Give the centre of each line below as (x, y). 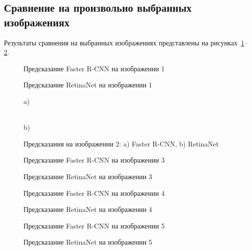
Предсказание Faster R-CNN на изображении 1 (94, 68)
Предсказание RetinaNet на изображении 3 (88, 176)
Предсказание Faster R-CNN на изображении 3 (94, 160)
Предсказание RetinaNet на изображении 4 (88, 209)
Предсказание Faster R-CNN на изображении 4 (94, 193)
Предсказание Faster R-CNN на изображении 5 (94, 225)
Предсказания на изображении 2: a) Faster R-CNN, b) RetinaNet (121, 143)
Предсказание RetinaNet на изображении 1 (88, 85)
